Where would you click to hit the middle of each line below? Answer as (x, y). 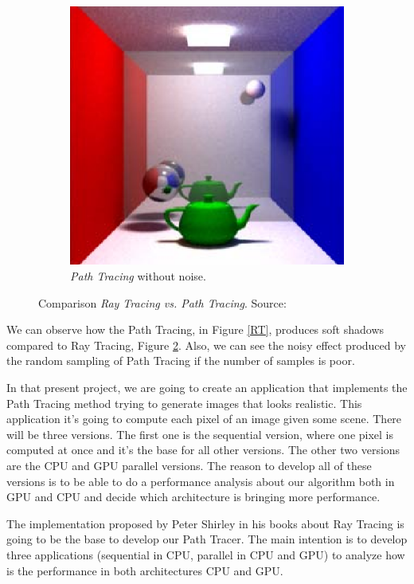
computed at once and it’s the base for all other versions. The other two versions (203, 450)
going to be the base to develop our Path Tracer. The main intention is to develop (207, 539)
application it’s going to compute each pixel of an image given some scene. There (204, 419)
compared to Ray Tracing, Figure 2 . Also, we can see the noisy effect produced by (206, 345)
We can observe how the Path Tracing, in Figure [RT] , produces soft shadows (195, 329)
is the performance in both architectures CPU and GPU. (145, 570)
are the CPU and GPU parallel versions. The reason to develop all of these (189, 465)
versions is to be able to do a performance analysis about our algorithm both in (201, 481)
